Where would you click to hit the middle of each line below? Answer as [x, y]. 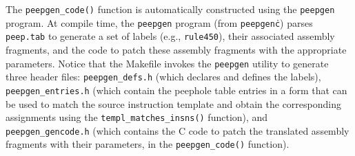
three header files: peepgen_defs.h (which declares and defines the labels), [163, 77]
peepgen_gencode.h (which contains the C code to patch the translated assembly [177, 130]
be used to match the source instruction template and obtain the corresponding [173, 103]
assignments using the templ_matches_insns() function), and [137, 117]
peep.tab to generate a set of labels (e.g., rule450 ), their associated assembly [170, 36]
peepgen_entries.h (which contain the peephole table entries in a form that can [176, 90]
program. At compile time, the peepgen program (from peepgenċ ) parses [159, 22]
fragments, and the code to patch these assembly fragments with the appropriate [176, 49]
